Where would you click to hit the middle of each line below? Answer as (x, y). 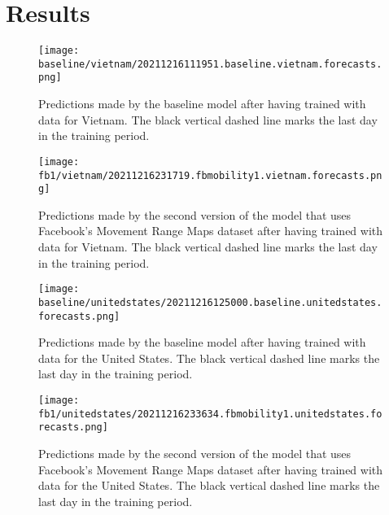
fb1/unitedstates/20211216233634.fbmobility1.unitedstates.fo (210, 414)
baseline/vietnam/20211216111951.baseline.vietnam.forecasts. (210, 64)
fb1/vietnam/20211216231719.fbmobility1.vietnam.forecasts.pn (210, 175)
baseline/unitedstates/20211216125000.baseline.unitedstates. (210, 302)
